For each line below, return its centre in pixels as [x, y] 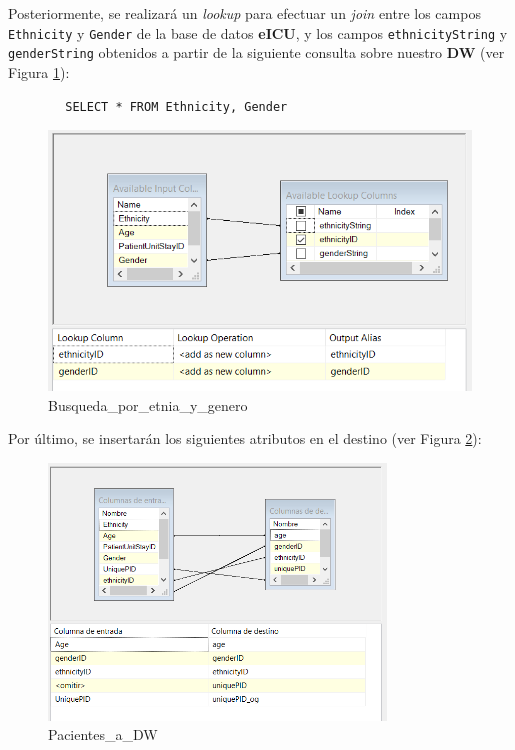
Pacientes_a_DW [103, 734]
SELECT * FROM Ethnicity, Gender [176, 106]
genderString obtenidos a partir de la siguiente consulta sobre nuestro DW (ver [256, 52]
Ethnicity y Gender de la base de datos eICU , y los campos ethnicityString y [258, 32]
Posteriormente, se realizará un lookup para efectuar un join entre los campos [244, 13]
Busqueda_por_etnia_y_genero [148, 404]
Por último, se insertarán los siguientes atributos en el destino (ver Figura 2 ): [245, 438]
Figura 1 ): [39, 71]
